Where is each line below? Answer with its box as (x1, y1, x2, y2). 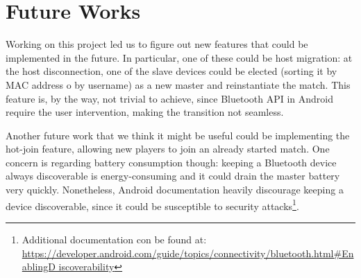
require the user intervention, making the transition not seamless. (6, 105, 284, 119)
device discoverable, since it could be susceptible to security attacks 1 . (6, 196, 299, 213)
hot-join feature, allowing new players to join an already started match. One (6, 141, 330, 156)
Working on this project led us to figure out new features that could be (6, 37, 308, 51)
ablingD (22, 259, 56, 274)
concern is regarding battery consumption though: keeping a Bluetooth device (6, 155, 337, 169)
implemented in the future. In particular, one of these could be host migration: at (6, 50, 353, 64)
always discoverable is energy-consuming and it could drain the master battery (6, 168, 340, 183)
